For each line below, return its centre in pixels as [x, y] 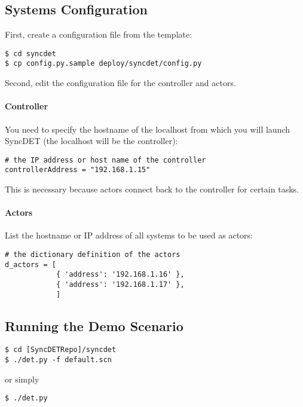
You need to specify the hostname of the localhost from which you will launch [148, 129]
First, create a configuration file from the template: [99, 34]
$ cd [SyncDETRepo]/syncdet [61, 350]
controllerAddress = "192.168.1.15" [78, 170]
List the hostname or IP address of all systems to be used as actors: [129, 235]
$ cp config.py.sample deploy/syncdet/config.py [103, 64]
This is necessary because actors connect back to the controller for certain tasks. [152, 189]
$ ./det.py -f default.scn [58, 360]
